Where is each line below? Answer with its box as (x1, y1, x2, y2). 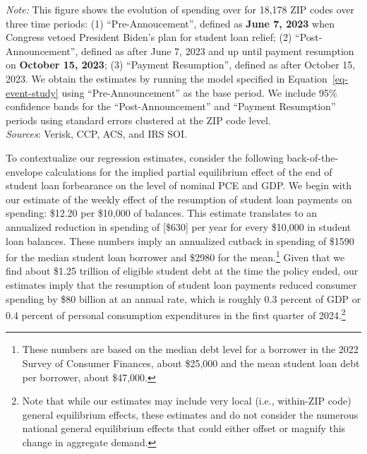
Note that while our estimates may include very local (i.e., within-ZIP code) (22, 393, 351, 408)
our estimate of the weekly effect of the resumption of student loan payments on (6, 191, 352, 206)
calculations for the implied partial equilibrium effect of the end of (45, 164, 332, 179)
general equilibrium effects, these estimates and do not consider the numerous (22, 407, 359, 422)
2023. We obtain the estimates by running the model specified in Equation (6, 71, 327, 85)
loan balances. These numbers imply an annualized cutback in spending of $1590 (6, 233, 354, 248)
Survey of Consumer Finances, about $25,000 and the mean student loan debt (22, 355, 360, 370)
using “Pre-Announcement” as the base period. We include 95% (61, 85, 337, 100)
